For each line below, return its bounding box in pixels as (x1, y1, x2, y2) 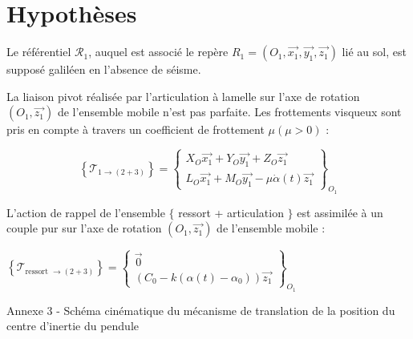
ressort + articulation (178, 204, 284, 220)
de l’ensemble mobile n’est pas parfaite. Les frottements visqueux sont (57, 103, 402, 120)
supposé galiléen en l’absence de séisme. (6, 61, 201, 78)
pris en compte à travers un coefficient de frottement (6, 121, 265, 138)
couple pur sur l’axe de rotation (6, 220, 162, 236)
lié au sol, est (342, 43, 407, 60)
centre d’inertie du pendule (6, 317, 139, 334)
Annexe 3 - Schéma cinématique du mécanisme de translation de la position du (6, 301, 395, 318)
